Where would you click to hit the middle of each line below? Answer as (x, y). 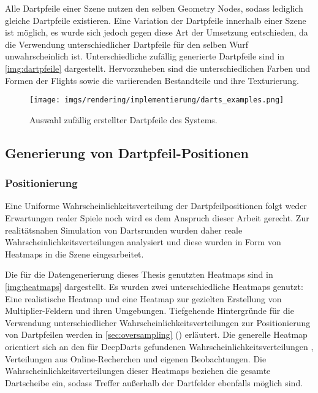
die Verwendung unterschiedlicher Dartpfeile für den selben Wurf (127, 44)
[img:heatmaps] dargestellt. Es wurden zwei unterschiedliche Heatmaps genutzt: (154, 286)
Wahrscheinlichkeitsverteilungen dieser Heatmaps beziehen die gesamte (138, 371)
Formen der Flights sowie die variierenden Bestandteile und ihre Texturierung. (152, 80)
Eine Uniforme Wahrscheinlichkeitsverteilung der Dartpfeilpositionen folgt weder (156, 206)
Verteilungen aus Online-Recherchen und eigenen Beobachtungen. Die (136, 358)
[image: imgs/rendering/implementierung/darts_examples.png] (157, 100)
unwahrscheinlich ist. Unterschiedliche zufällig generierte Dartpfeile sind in (145, 56)
